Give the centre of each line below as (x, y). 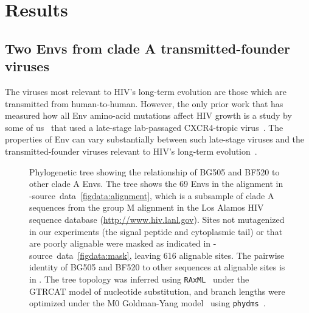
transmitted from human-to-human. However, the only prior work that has (144, 103)
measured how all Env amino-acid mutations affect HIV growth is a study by (148, 115)
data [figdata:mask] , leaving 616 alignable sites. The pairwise (171, 255)
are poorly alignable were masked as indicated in (120, 243)
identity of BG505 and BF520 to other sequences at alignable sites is (157, 267)
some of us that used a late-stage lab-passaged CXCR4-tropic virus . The (144, 127)
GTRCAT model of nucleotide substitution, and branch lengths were (157, 291)
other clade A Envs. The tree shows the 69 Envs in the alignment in (156, 184)
